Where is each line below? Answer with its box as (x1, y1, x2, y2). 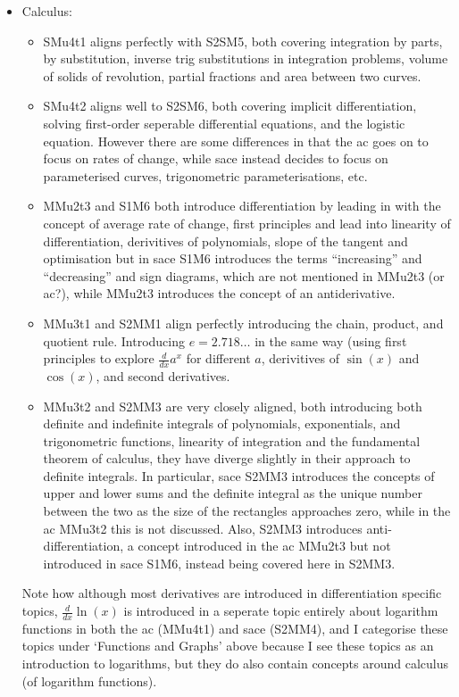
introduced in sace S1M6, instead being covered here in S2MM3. (43, 553, 396, 572)
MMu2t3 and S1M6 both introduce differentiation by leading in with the (43, 196, 441, 215)
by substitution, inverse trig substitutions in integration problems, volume (43, 49, 448, 68)
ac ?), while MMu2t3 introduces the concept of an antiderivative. (43, 284, 396, 303)
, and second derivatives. (96, 366, 230, 385)
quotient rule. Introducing (43, 331, 185, 350)
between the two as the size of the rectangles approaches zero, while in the (43, 502, 451, 520)
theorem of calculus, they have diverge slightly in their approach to (43, 449, 411, 468)
